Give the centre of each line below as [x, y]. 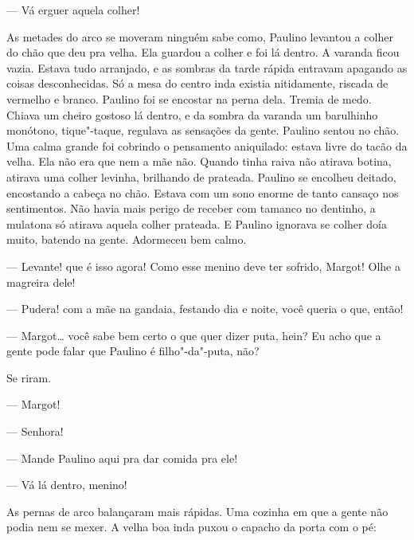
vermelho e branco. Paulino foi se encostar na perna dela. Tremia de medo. [189, 98]
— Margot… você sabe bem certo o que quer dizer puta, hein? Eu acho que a [194, 335]
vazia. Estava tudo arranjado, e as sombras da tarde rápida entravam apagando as [207, 67]
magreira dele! [41, 282]
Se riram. [29, 377]
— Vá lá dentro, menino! [67, 485]
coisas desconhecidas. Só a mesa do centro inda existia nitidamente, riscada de [197, 83]
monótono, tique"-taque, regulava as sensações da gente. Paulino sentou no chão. [203, 130]
